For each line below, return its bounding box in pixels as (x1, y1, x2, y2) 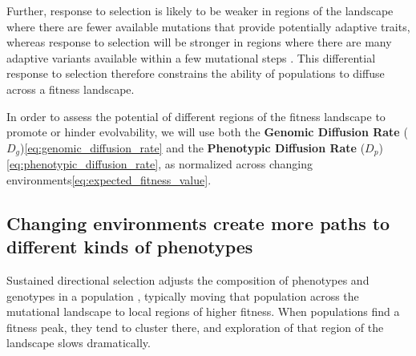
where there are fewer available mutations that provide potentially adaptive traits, (6, 18, 410, 34)
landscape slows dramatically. (6, 334, 151, 351)
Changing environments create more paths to (6, 210, 390, 235)
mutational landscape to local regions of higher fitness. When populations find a (6, 303, 400, 320)
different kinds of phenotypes (6, 234, 253, 259)
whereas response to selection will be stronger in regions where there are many (6, 34, 392, 51)
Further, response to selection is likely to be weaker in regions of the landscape (6, 2, 394, 18)
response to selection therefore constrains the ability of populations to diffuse (6, 65, 385, 82)
